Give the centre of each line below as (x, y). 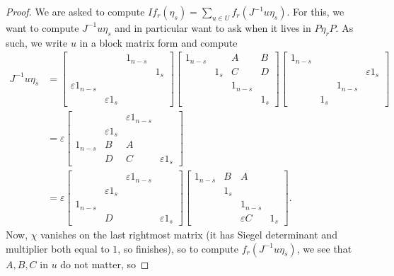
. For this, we (315, 11)
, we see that (324, 248)
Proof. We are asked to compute (75, 11)
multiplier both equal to (58, 248)
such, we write (37, 42)
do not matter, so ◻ (105, 264)
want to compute (42, 27)
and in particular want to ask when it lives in (213, 27)
